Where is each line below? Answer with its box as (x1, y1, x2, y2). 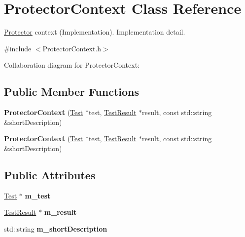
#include (4, 43, 32, 53)
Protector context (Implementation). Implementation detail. (4, 27, 185, 37)
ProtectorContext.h (42, 43, 102, 53)
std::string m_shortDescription (4, 223, 107, 234)
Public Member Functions (4, 84, 139, 99)
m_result (44, 207, 77, 217)
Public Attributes (4, 167, 96, 182)
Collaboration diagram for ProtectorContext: (4, 60, 140, 70)
